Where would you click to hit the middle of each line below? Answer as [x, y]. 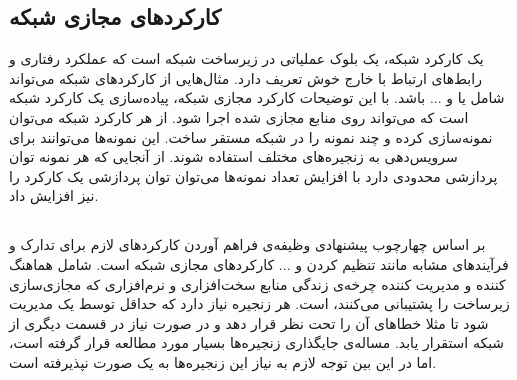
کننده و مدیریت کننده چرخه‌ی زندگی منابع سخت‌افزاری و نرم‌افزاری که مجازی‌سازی [257, 283]
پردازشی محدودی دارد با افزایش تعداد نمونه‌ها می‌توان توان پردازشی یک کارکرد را [253, 175]
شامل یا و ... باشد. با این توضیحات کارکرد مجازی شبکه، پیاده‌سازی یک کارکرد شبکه [257, 97]
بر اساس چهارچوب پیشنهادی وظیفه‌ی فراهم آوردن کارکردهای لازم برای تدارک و [247, 244]
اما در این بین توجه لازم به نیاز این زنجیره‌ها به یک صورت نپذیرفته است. [223, 361]
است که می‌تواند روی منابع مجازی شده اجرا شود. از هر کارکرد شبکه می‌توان [239, 116]
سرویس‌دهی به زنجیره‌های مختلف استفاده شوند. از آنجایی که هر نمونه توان [233, 156]
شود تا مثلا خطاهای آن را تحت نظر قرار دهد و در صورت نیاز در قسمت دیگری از [249, 322]
